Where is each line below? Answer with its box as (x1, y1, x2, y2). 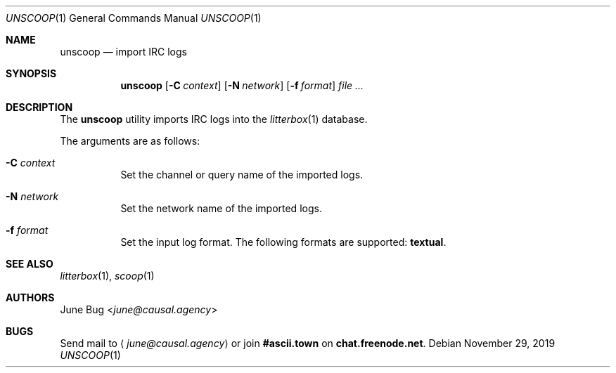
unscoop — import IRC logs (60, 46, 187, 58)
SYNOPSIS (6, 67, 57, 79)
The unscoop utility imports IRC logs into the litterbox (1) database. (60, 113, 368, 125)
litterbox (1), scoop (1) (60, 270, 155, 282)
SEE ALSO (6, 258, 53, 270)
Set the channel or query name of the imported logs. (120, 169, 364, 181)
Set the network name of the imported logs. (120, 202, 322, 214)
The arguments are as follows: (60, 135, 200, 147)
